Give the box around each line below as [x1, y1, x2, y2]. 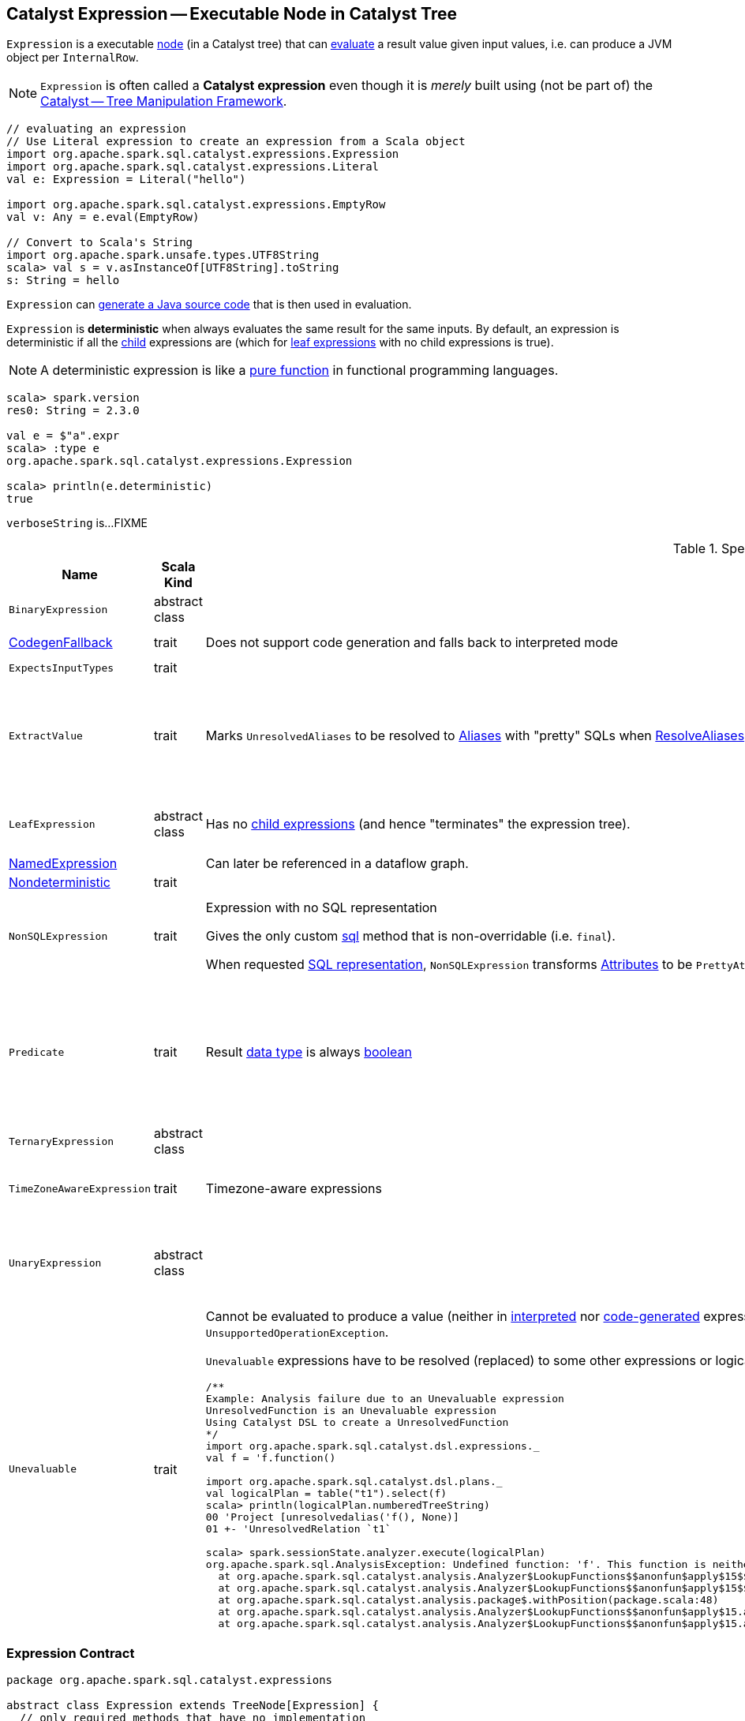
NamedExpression [9, 855, 118, 872]
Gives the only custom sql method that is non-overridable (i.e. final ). [205, 928, 616, 945]
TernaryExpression [9, 1135, 114, 1147]
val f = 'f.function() [205, 1452, 336, 1465]
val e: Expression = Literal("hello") [6, 173, 246, 186]
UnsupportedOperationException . [205, 1324, 389, 1341]
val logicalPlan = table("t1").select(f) [205, 1487, 447, 1500]
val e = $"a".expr [6, 429, 120, 443]
